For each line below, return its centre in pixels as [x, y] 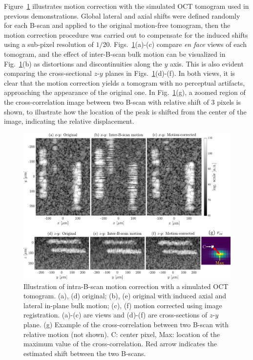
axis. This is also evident [207, 63]
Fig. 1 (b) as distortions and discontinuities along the [83, 63]
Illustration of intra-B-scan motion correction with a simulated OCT [126, 286]
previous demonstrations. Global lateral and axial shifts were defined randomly [122, 15]
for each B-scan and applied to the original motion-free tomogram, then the [117, 25]
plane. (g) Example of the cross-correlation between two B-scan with [126, 325]
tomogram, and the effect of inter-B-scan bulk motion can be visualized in [115, 54]
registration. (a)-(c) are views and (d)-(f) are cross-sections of [116, 315]
